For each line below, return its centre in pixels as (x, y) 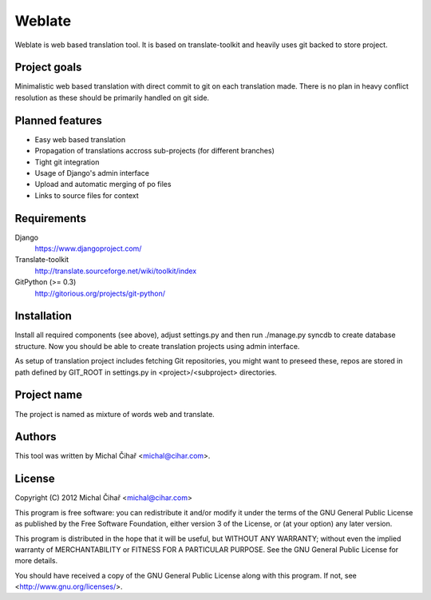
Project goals (48, 68)
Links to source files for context (87, 195)
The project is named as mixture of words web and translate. (115, 414)
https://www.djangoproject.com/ (88, 248)
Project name (49, 395)
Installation (43, 316)
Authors (36, 437)
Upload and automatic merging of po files (103, 185)
